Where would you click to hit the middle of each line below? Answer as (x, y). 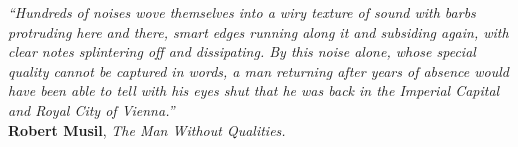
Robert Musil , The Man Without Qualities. (147, 129)
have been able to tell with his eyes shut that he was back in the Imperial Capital (254, 90)
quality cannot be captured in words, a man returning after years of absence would (258, 70)
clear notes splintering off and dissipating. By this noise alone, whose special (242, 51)
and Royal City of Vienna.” (91, 109)
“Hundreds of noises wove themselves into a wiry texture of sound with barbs (242, 12)
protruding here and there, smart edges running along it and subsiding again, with (258, 31)
